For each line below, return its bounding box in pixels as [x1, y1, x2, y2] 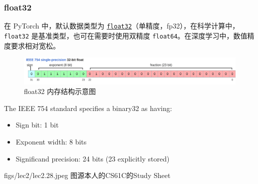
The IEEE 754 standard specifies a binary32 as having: [4, 102, 172, 113]
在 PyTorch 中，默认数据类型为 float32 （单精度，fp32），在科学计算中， [4, 20, 240, 31]
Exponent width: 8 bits [15, 136, 87, 146]
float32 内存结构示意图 [24, 86, 96, 96]
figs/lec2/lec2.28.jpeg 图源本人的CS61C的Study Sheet [4, 170, 171, 180]
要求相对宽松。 [10, 40, 60, 50]
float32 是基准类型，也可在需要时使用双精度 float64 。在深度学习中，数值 [4, 30, 248, 40]
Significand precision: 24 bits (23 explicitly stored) [15, 153, 170, 163]
